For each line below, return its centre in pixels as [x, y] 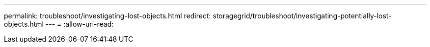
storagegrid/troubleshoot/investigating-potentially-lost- [302, 16]
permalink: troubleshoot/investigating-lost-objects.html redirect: [107, 16]
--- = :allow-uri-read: [80, 24]
